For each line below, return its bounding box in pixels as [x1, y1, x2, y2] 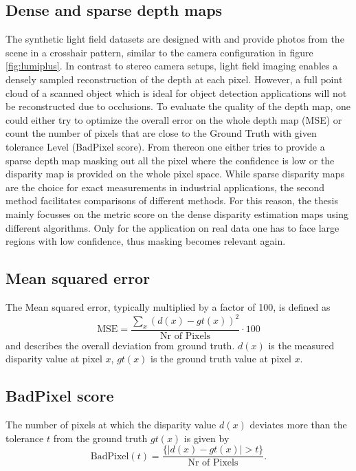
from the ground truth [53, 430, 148, 445]
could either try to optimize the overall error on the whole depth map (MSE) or [5, 112, 342, 127]
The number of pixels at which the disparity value [5, 417, 216, 432]
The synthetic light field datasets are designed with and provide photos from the [5, 32, 344, 46]
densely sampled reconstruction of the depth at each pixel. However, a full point [5, 72, 343, 86]
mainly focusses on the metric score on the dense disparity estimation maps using [5, 206, 348, 221]
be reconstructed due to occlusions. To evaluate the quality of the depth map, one [5, 99, 351, 113]
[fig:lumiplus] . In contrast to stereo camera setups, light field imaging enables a [5, 58, 338, 73]
